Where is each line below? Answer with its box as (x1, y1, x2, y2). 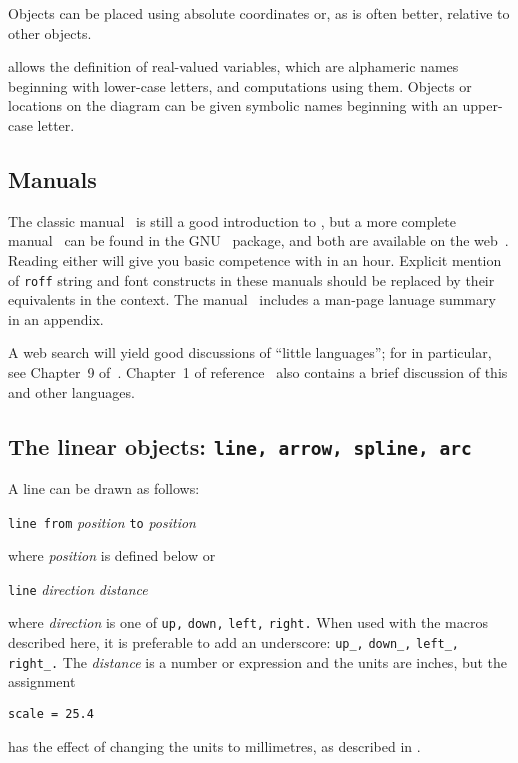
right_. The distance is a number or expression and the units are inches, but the (8, 651, 508, 672)
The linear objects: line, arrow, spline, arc (8, 430, 472, 461)
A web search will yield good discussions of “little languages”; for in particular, (8, 342, 492, 363)
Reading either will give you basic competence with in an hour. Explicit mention (8, 249, 502, 270)
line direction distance (8, 578, 148, 599)
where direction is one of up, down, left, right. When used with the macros (8, 612, 488, 633)
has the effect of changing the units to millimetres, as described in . (8, 735, 421, 756)
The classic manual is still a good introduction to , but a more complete (8, 210, 456, 231)
